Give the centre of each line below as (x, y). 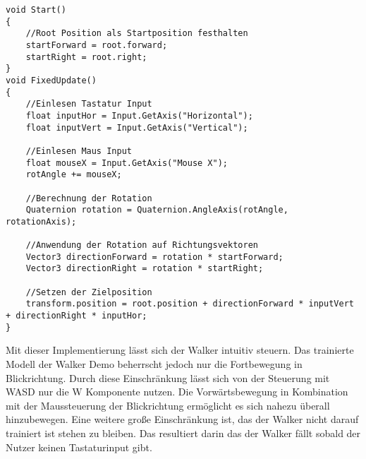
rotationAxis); (41, 221)
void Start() (36, 10)
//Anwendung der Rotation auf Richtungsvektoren (142, 245)
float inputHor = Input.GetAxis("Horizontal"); (139, 115)
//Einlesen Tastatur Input (89, 104)
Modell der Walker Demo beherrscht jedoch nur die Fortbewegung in (154, 363)
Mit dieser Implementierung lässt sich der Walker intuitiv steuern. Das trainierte (180, 350)
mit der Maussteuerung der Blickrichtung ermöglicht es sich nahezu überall (168, 405)
